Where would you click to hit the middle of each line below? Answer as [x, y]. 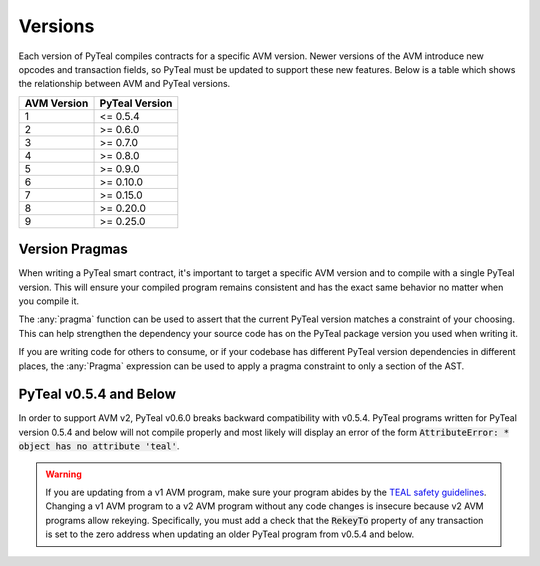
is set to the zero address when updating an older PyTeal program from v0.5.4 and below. [230, 534]
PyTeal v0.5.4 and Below [97, 394]
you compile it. [49, 301]
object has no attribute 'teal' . [99, 446]
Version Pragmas [73, 249]
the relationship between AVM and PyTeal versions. [124, 84]
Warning [63, 474]
